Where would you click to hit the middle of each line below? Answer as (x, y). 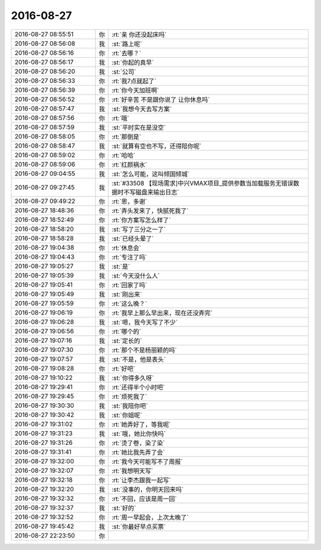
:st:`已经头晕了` (133, 238)
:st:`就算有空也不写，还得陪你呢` (156, 146)
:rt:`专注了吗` (129, 257)
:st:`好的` (124, 508)
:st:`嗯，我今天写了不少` (144, 322)
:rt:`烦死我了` (129, 397)
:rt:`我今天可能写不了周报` (147, 461)
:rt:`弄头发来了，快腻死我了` (150, 210)
